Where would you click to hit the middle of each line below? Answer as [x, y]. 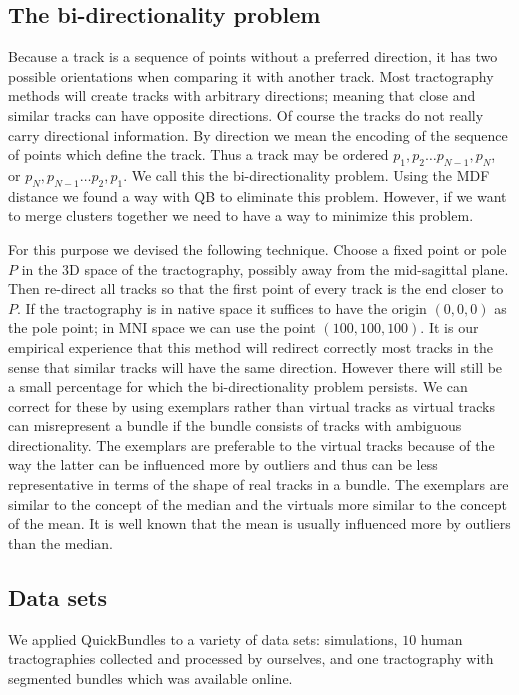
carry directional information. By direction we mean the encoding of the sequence [258, 134]
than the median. [61, 542]
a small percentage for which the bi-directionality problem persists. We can [238, 386]
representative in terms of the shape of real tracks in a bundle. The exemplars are [258, 484]
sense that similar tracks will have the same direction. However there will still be [255, 366]
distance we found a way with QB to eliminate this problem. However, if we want [257, 195]
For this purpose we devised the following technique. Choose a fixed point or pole [257, 248]
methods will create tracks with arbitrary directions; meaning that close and [242, 95]
